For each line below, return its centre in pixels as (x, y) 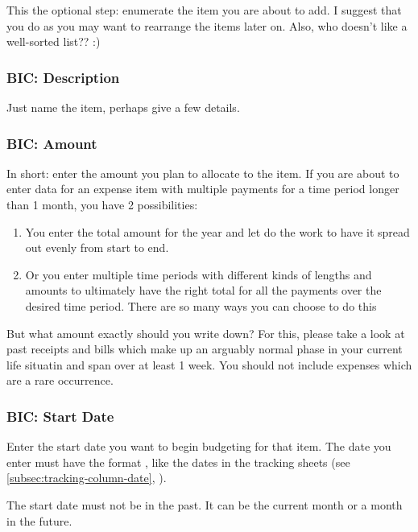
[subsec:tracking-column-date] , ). (87, 478)
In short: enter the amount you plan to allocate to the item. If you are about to (203, 173)
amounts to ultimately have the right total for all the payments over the (203, 290)
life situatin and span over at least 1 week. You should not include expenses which (209, 364)
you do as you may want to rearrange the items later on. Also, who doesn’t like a (207, 25)
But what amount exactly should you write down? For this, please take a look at (206, 333)
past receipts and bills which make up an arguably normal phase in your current (205, 349)
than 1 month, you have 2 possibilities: (102, 204)
